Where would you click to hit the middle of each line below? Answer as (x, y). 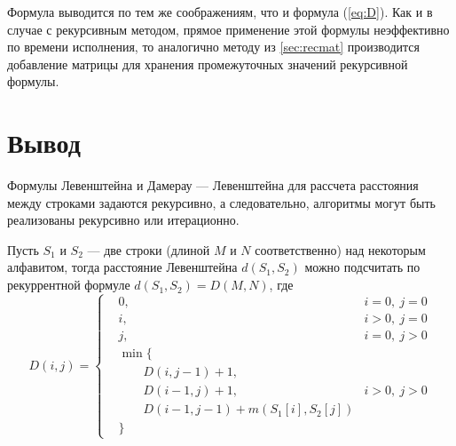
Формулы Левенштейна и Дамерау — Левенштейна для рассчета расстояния (213, 185)
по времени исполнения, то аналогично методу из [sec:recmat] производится (214, 47)
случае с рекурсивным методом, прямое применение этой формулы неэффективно (228, 29)
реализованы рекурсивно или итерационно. (123, 220)
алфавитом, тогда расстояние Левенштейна (122, 267)
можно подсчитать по (362, 267)
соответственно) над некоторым (340, 249)
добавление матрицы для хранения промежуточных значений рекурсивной (208, 64)
